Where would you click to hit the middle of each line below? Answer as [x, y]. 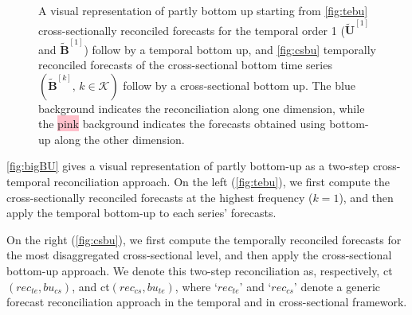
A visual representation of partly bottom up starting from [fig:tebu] [203, 10]
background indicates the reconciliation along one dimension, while [202, 108]
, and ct [91, 286]
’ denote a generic [337, 286]
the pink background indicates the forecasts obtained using [182, 124]
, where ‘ [196, 286]
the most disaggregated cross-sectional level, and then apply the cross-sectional [199, 255]
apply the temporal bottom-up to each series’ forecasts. [141, 213]
